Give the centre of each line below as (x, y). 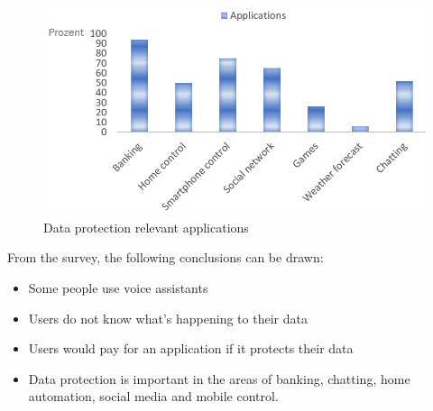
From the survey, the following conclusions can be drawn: (166, 257)
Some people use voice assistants (118, 288)
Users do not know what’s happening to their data (168, 318)
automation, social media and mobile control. (153, 396)
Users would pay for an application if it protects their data (191, 348)
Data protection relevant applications (146, 227)
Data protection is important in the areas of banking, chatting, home (219, 378)
